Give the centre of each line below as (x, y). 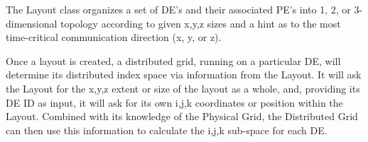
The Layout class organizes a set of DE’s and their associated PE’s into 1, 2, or (178, 9)
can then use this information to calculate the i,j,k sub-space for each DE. (167, 130)
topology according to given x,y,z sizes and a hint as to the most (201, 23)
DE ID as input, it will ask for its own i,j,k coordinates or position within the (174, 102)
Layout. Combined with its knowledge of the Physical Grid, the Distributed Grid (182, 116)
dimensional (32, 23)
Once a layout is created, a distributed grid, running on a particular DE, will (173, 60)
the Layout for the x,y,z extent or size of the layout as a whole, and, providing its (183, 88)
